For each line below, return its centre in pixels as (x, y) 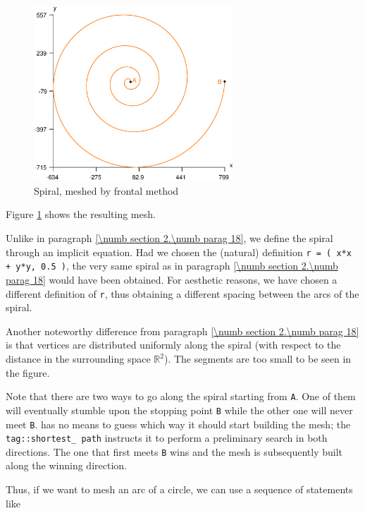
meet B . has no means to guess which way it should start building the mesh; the (178, 424)
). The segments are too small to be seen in (258, 359)
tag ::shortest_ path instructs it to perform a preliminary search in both (167, 438)
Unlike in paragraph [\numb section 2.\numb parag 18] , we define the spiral (169, 238)
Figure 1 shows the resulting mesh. (81, 214)
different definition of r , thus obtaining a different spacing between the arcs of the (182, 293)
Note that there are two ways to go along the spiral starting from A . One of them (181, 396)
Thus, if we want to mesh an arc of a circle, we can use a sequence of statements (179, 489)
